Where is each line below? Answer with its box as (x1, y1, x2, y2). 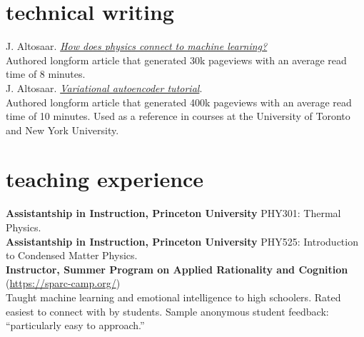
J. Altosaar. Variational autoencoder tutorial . (6, 80, 203, 95)
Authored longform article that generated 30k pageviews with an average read (6, 52, 347, 67)
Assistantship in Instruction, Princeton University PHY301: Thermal (6, 206, 341, 221)
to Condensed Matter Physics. (6, 248, 138, 263)
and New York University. (6, 122, 119, 137)
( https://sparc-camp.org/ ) (6, 276, 121, 291)
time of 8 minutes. (6, 66, 86, 81)
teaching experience (6, 164, 204, 193)
